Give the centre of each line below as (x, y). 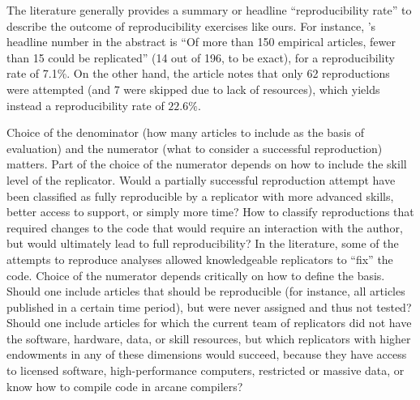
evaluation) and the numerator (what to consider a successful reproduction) (195, 148)
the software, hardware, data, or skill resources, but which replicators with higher (209, 338)
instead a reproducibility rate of (86, 105)
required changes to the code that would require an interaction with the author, (205, 227)
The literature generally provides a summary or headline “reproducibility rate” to (209, 10)
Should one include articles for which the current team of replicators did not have (209, 323)
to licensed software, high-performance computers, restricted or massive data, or (206, 370)
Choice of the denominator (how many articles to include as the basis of (185, 132)
